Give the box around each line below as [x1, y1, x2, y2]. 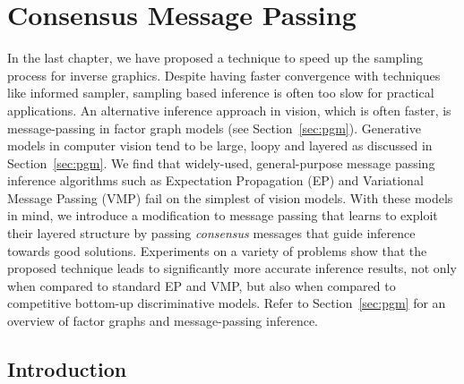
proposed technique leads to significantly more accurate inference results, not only [7, 259, 457, 277]
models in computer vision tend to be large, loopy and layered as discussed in [7, 136, 433, 155]
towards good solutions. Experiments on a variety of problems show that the [7, 241, 427, 260]
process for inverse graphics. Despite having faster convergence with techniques [7, 65, 441, 84]
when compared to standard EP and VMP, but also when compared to [7, 276, 396, 294]
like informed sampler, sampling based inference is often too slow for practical [7, 83, 434, 102]
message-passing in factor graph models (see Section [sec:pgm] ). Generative [7, 118, 421, 137]
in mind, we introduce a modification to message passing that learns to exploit [7, 206, 438, 225]
